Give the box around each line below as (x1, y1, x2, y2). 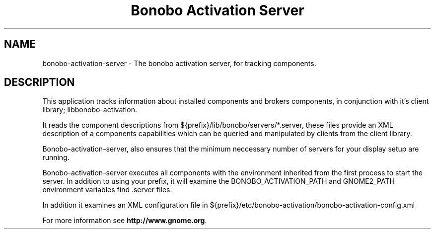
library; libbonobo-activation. (42, 105, 137, 114)
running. (42, 153, 70, 162)
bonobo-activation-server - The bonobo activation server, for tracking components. (42, 59, 316, 68)
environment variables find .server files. (42, 185, 172, 194)
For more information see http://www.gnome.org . (42, 216, 207, 225)
